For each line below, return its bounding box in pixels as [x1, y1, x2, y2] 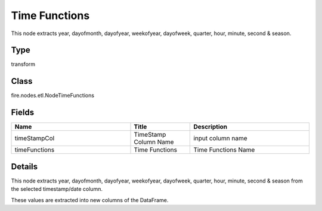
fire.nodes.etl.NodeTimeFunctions [11, 92, 95, 99]
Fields [11, 108, 35, 118]
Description [193, 122, 228, 131]
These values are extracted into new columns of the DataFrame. [11, 196, 169, 203]
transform [11, 61, 36, 68]
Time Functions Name [193, 146, 255, 154]
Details [11, 161, 38, 172]
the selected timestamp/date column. [11, 185, 103, 193]
